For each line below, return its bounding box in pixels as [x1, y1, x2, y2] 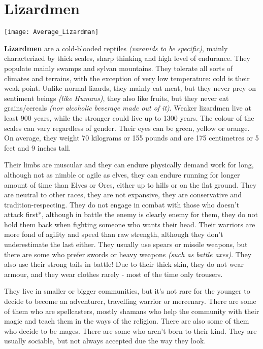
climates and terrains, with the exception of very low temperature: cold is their [4, 73, 250, 83]
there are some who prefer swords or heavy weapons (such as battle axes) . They [4, 249, 252, 259]
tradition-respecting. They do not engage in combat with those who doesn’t [4, 199, 240, 210]
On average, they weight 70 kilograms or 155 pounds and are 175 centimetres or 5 [4, 132, 259, 143]
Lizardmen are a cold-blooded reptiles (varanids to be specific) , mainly [4, 43, 228, 53]
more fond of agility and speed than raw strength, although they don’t [4, 229, 223, 239]
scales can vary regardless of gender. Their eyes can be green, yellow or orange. [4, 122, 250, 133]
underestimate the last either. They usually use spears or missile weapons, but [4, 239, 248, 250]
